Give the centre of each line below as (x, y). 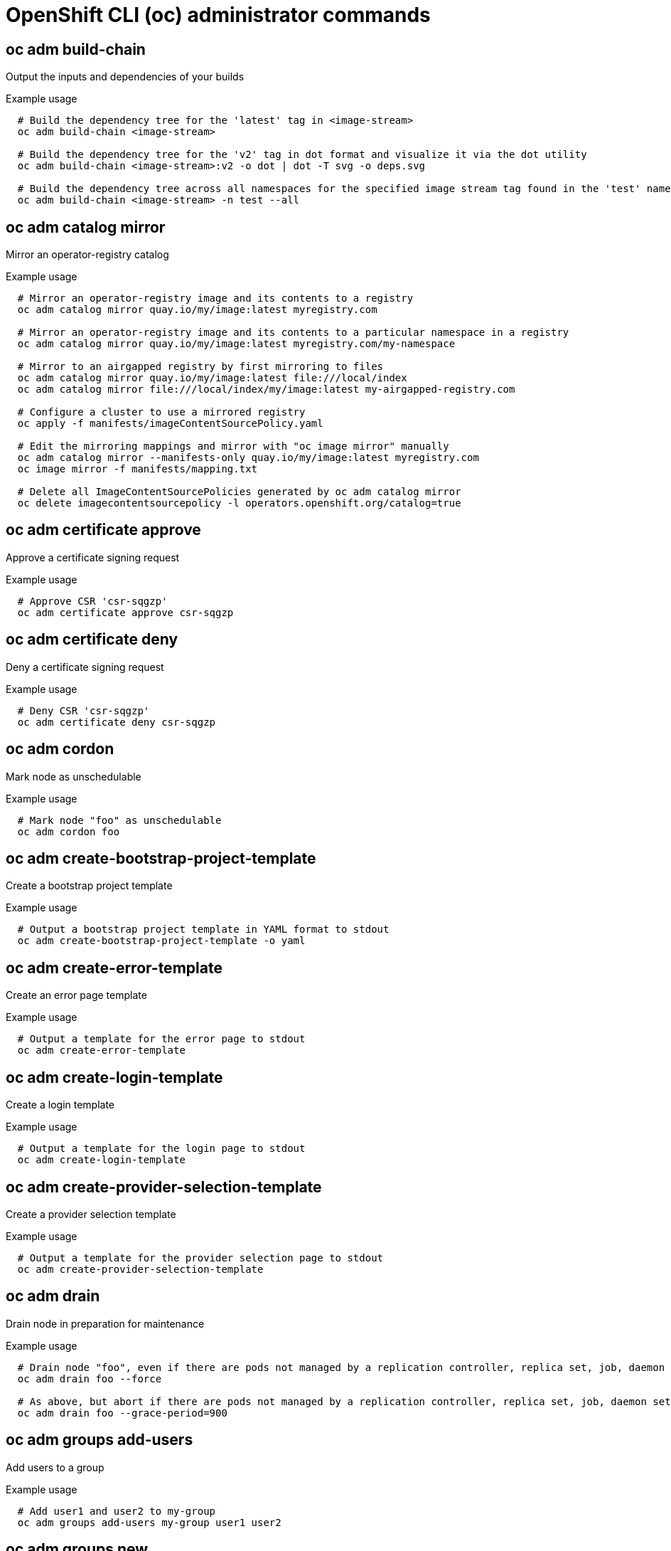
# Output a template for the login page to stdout (161, 1149)
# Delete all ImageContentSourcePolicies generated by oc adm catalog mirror (239, 492)
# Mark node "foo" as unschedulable (119, 820)
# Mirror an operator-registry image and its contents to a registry (215, 298)
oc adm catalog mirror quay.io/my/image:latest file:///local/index (212, 378)
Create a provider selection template (91, 1214)
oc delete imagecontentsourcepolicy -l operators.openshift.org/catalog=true (239, 503)
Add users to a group (55, 1467)
